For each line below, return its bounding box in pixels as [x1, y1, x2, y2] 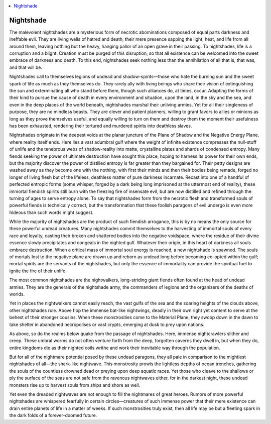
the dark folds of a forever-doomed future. [9, 412, 97, 418]
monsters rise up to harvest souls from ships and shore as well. [9, 382, 141, 388]
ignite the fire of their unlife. [9, 268, 67, 274]
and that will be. [9, 64, 43, 70]
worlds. [9, 291, 25, 297]
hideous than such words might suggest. [9, 209, 94, 216]
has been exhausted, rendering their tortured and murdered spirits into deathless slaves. [9, 123, 192, 129]
